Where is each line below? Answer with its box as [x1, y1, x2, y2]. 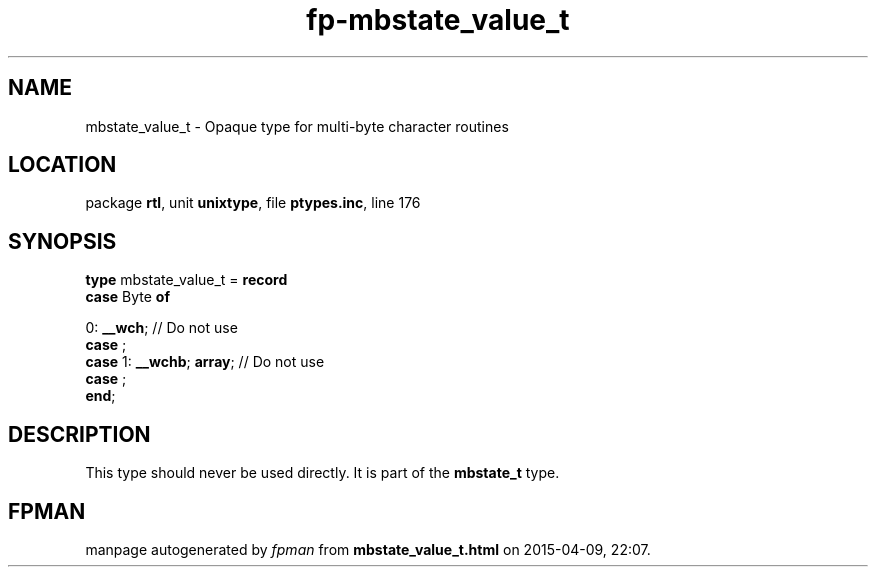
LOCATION [8, 152, 117, 178]
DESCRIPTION [8, 421, 151, 447]
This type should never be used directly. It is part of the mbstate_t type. [85, 464, 560, 482]
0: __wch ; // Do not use [85, 319, 238, 337]
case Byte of [85, 288, 170, 306]
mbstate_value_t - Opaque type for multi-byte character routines [85, 117, 509, 135]
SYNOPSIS [8, 228, 117, 254]
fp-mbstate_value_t [306, 3, 570, 37]
